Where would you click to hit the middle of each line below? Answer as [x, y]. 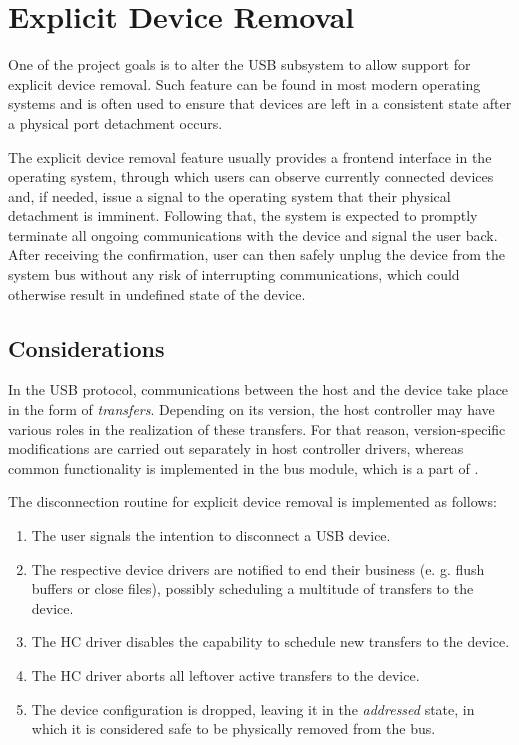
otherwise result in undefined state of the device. [157, 293]
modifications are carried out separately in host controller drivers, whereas [236, 448]
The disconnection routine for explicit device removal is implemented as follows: [252, 501]
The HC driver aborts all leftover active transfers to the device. [225, 674]
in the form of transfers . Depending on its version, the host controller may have [251, 409]
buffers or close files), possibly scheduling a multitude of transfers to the [252, 588]
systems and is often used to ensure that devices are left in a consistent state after [260, 103]
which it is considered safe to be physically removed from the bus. [233, 728]
